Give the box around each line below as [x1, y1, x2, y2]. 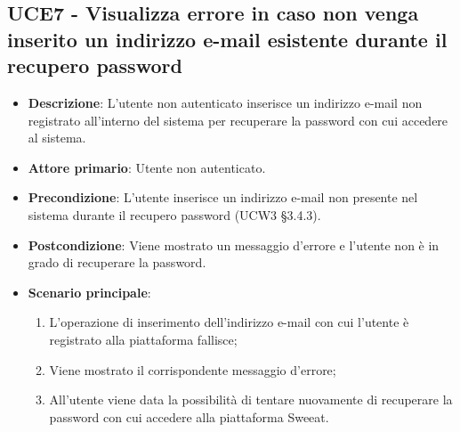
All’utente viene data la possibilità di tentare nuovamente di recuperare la [49, 390, 453, 409]
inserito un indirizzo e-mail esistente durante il [7, 25, 448, 53]
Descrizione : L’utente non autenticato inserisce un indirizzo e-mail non [28, 93, 423, 111]
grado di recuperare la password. [28, 253, 206, 272]
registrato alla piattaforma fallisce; [49, 330, 238, 348]
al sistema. [28, 128, 86, 147]
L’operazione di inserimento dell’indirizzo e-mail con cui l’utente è [49, 313, 409, 331]
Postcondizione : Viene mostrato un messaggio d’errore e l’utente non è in [28, 235, 440, 254]
